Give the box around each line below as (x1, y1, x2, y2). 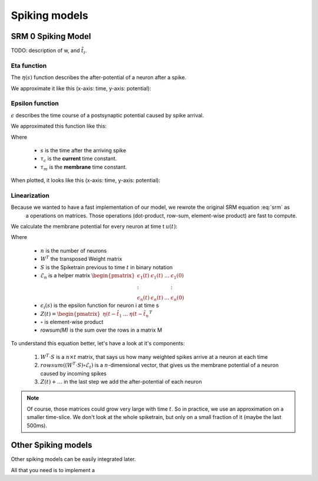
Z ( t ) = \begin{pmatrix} (40, 310, 101, 317)
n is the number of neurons (40, 247, 107, 254)
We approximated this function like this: (11, 123, 107, 130)
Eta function (11, 61, 47, 70)
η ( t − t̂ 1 (102, 310, 122, 319)
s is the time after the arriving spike (40, 146, 127, 153)
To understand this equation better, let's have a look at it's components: (11, 340, 185, 347)
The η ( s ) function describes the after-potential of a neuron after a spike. (11, 74, 187, 81)
